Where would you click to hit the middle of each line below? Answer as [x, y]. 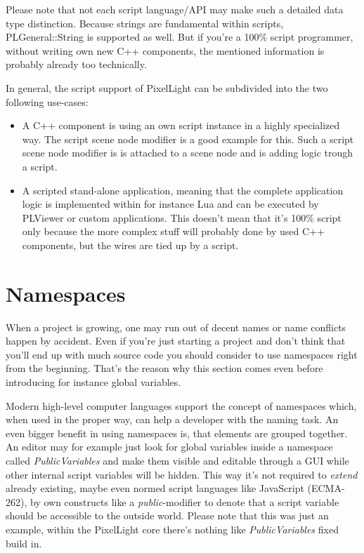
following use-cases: [47, 101]
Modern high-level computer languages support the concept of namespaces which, [181, 405]
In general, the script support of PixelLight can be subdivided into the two [167, 87]
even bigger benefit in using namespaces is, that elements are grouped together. [177, 433]
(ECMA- [326, 488]
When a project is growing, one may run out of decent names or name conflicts [176, 327]
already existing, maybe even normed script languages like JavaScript [155, 488]
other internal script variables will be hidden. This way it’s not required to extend [182, 474]
